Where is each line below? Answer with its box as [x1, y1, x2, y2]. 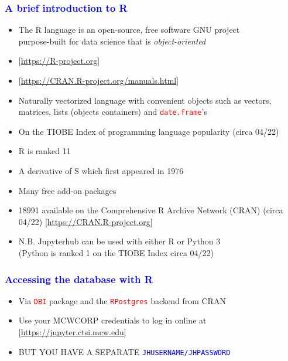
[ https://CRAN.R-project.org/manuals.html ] [18, 74, 179, 86]
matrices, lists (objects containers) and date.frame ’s [18, 105, 207, 118]
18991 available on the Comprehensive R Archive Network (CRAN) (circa [18, 204, 283, 216]
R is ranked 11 [18, 145, 71, 157]
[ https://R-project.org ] [18, 55, 100, 67]
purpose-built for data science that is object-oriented [18, 35, 206, 47]
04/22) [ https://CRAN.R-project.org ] [18, 215, 153, 227]
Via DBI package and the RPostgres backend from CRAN [18, 294, 226, 306]
